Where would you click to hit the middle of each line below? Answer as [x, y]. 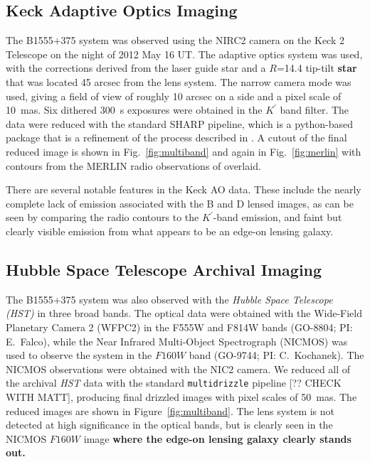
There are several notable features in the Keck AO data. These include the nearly [184, 189]
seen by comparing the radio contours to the [102, 217]
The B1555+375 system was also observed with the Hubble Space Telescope [169, 299]
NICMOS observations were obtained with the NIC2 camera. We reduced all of [178, 369]
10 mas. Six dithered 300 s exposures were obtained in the [134, 110]
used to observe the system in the [79, 355]
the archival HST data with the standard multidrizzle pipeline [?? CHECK [174, 383]
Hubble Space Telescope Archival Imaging [164, 269]
